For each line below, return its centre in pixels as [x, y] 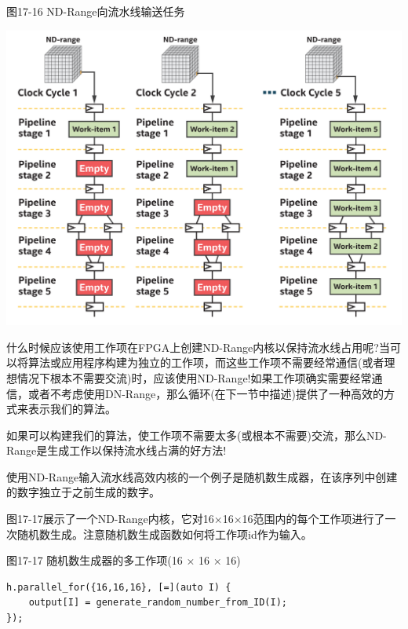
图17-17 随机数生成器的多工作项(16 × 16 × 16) [124, 560]
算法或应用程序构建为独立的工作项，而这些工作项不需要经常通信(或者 [206, 362]
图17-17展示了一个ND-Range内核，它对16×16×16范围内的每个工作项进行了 [196, 519]
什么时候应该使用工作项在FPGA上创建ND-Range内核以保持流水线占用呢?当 [198, 347]
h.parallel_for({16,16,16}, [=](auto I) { [119, 587]
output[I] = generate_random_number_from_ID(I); [158, 603]
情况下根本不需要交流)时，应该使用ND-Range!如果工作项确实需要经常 [194, 377]
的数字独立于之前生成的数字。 [83, 492]
